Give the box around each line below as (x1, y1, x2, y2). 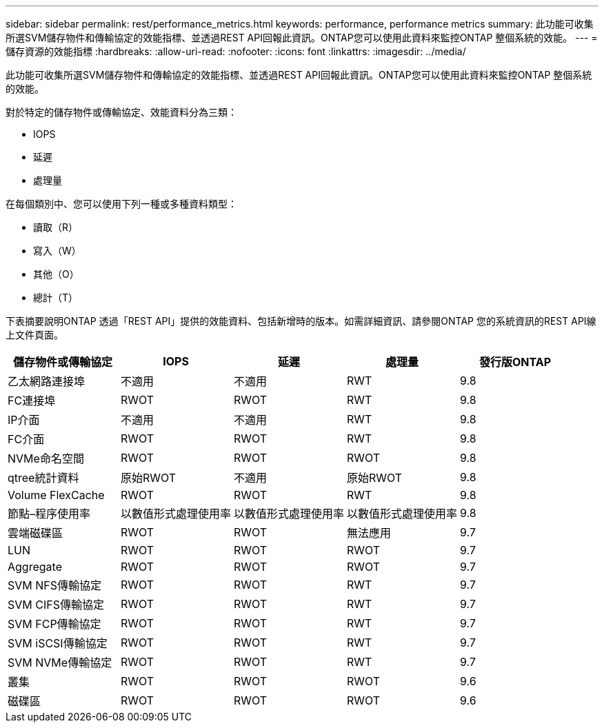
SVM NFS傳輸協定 (8, 578, 102, 592)
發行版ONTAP (479, 355, 552, 369)
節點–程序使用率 (8, 507, 91, 520)
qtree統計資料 (8, 471, 79, 485)
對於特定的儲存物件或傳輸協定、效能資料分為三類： (6, 106, 237, 118)
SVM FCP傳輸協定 (8, 617, 101, 631)
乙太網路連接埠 (8, 374, 85, 388)
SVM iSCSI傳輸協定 (8, 636, 108, 650)
